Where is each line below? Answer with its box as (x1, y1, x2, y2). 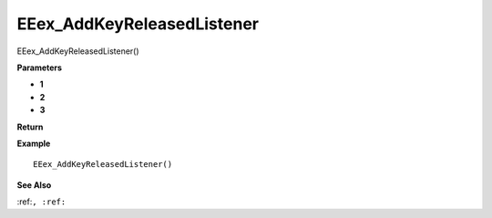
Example (16, 138, 51, 149)
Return (16, 121, 44, 132)
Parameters (16, 62, 63, 73)
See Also (16, 179, 52, 191)
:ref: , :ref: (16, 196, 67, 207)
